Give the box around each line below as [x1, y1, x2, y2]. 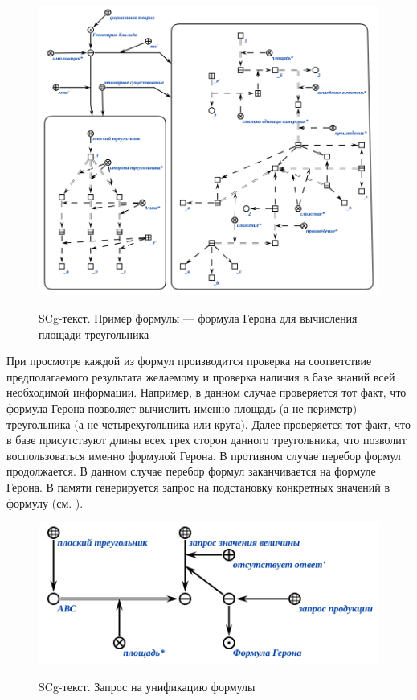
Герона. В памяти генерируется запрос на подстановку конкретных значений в [6, 478, 390, 495]
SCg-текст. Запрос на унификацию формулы [39, 678, 256, 695]
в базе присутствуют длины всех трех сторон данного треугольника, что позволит [6, 431, 407, 448]
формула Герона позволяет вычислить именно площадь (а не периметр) [6, 399, 358, 416]
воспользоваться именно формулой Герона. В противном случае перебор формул [6, 447, 401, 463]
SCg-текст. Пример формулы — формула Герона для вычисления [39, 309, 358, 326]
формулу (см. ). [6, 494, 84, 511]
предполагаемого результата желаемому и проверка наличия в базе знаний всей [6, 368, 395, 385]
